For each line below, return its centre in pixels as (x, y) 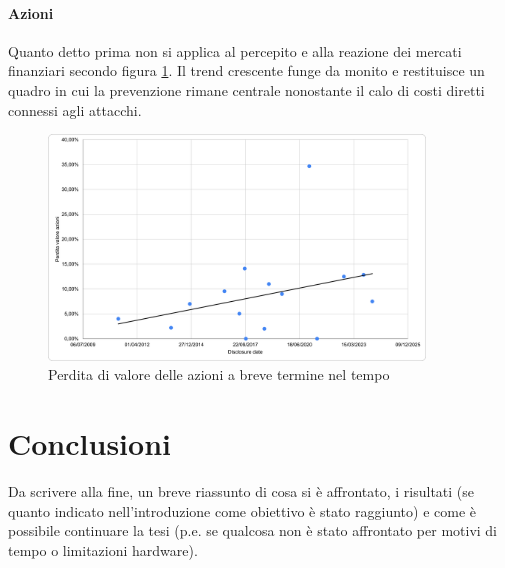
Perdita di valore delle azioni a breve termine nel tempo (219, 374)
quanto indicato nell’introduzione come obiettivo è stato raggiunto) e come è (242, 510)
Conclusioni (89, 443)
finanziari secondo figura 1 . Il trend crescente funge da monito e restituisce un (246, 70)
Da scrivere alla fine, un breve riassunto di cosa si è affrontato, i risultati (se (241, 491)
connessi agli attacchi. (75, 109)
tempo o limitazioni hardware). (103, 549)
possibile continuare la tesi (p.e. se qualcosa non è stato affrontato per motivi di (253, 530)
